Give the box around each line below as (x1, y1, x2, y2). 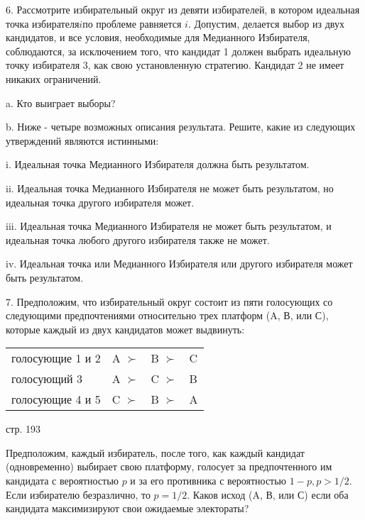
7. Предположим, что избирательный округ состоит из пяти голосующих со (6, 294, 333, 309)
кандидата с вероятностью (6, 473, 119, 488)
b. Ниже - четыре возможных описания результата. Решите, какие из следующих (6, 119, 356, 134)
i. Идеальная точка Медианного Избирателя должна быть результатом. (6, 157, 310, 172)
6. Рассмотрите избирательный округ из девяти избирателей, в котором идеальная (6, 2, 360, 16)
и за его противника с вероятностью (130, 473, 287, 488)
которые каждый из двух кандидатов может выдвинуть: (6, 321, 245, 336)
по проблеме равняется (82, 16, 182, 31)
